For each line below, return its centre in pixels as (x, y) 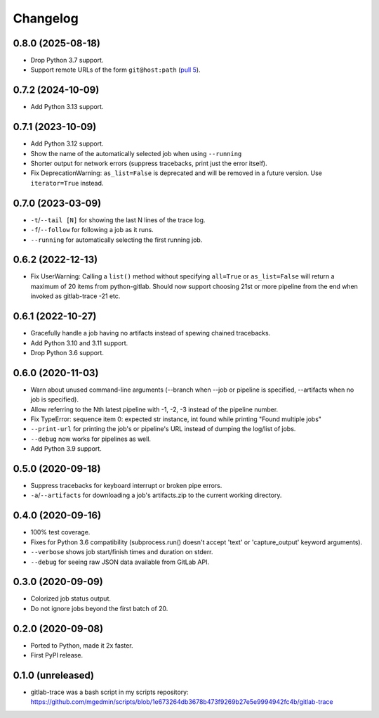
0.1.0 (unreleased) (54, 675)
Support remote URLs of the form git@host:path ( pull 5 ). (115, 70)
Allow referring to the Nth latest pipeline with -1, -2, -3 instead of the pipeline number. (154, 409)
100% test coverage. (60, 532)
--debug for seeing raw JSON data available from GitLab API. (120, 562)
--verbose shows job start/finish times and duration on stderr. (122, 552)
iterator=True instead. (67, 183)
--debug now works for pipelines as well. (91, 439)
